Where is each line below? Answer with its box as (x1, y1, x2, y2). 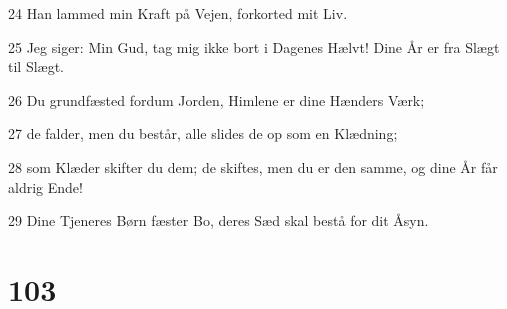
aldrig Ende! (8, 176, 83, 197)
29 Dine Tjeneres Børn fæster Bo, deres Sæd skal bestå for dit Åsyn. (8, 210, 429, 231)
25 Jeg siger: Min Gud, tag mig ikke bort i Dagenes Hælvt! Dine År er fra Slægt (8, 36, 500, 57)
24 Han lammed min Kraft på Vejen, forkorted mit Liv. (8, 3, 348, 23)
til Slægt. (8, 56, 65, 77)
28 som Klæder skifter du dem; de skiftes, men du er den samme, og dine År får (8, 156, 498, 177)
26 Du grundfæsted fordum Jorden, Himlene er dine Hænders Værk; (8, 89, 425, 110)
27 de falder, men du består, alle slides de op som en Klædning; (8, 123, 398, 144)
